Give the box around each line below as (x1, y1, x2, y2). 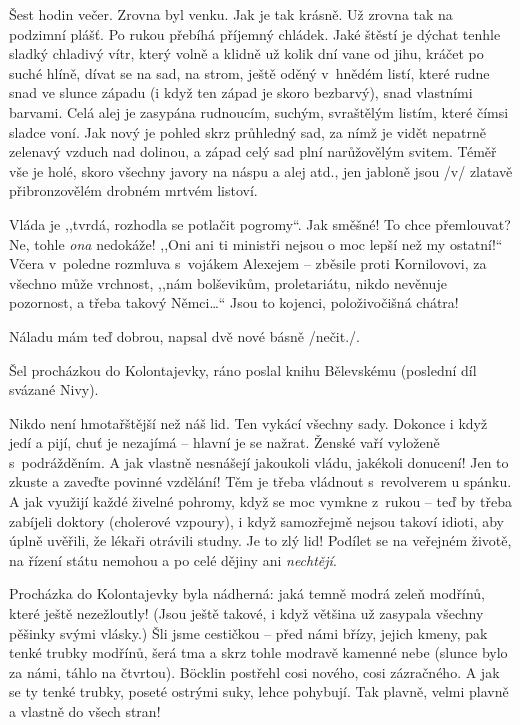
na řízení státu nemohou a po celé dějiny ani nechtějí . (9, 549, 337, 570)
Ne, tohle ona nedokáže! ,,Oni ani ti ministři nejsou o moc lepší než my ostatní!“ (9, 233, 503, 254)
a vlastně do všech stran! (9, 701, 161, 721)
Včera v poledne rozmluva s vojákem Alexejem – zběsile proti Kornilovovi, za (9, 253, 487, 274)
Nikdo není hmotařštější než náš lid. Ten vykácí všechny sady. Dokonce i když (9, 412, 488, 433)
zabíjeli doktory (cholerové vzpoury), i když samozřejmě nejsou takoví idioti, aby (9, 510, 504, 531)
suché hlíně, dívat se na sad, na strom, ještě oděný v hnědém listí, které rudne (9, 62, 490, 83)
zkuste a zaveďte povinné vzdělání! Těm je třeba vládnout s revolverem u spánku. (9, 471, 512, 492)
